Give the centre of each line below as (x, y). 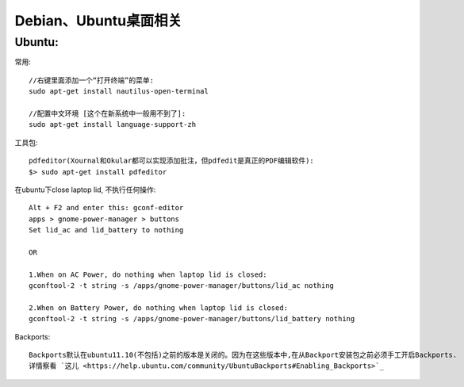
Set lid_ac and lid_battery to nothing (106, 230)
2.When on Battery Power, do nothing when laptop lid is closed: (159, 308)
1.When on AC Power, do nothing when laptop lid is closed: (148, 274)
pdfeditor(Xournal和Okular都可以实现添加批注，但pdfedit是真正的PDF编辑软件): (172, 161)
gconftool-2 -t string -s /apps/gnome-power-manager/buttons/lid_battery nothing (192, 319)
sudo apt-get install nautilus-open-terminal (119, 92)
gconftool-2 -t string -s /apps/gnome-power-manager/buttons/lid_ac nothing (182, 286)
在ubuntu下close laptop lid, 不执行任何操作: (85, 190)
